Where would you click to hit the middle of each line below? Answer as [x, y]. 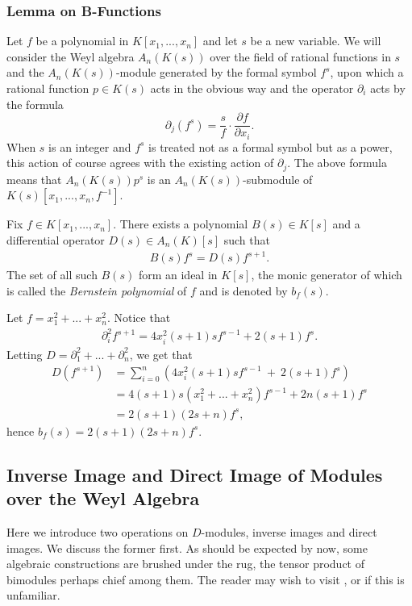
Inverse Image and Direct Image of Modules [195, 474]
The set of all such [52, 275]
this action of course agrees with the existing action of [140, 163]
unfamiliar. [33, 595]
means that [34, 179]
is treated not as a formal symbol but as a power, [271, 146]
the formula [35, 104]
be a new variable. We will [316, 41]
